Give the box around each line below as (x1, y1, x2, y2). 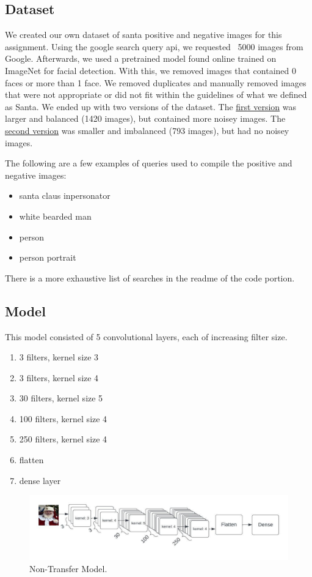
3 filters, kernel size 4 (19, 371, 99, 384)
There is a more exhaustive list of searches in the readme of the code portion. (5, 271, 295, 284)
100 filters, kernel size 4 (19, 412, 107, 425)
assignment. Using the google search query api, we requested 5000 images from (5, 40, 303, 53)
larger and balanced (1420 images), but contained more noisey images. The (5, 112, 286, 125)
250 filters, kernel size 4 (19, 433, 107, 445)
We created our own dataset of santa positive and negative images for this (5, 28, 282, 41)
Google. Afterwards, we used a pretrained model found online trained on (5, 52, 277, 65)
